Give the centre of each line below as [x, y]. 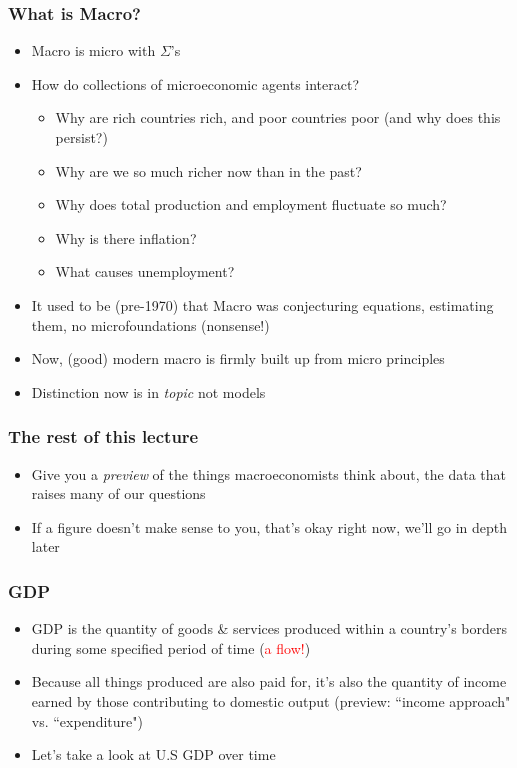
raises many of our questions [118, 493]
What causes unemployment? [145, 271]
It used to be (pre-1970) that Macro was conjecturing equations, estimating [262, 304]
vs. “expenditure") [87, 720]
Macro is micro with [93, 50]
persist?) [81, 137]
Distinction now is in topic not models [148, 391]
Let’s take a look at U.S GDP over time [153, 754]
